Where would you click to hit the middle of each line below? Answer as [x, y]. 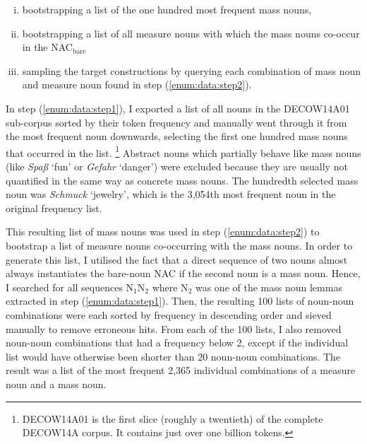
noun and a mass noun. [56, 384]
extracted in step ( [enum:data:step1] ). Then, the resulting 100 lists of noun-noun [180, 301]
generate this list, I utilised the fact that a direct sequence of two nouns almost [177, 259]
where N [170, 287]
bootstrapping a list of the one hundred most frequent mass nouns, [167, 9]
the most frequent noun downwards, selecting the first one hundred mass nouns [177, 136]
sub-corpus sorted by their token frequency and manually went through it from [176, 122]
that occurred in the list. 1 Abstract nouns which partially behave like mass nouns [183, 151]
